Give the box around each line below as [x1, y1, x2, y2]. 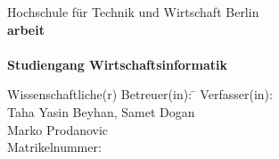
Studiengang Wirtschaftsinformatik [7, 54, 227, 73]
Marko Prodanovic [7, 120, 109, 138]
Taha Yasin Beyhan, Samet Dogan [7, 102, 195, 121]
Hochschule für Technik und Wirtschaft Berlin [7, 3, 259, 21]
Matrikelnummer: [7, 138, 102, 156]
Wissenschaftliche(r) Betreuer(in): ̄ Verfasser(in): [7, 85, 273, 104]
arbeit [7, 20, 45, 38]
